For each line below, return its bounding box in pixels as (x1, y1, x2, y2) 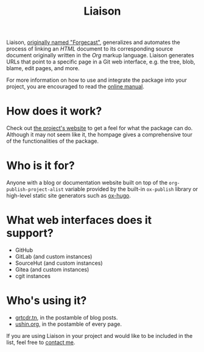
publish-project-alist (6, 187, 64, 193)
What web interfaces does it (6, 214, 152, 227)
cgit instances (15, 273, 51, 279)
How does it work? (6, 104, 102, 118)
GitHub (15, 246, 33, 254)
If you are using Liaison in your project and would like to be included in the (6, 332, 193, 339)
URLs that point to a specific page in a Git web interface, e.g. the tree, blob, (6, 58, 195, 65)
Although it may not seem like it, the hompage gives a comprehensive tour (6, 131, 193, 138)
